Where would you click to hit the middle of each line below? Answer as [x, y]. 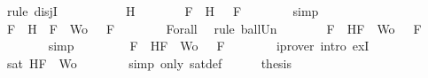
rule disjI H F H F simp [163, 11]
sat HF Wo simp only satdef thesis [149, 62]
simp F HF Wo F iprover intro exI [209, 46]
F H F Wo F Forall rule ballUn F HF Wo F [214, 28]
